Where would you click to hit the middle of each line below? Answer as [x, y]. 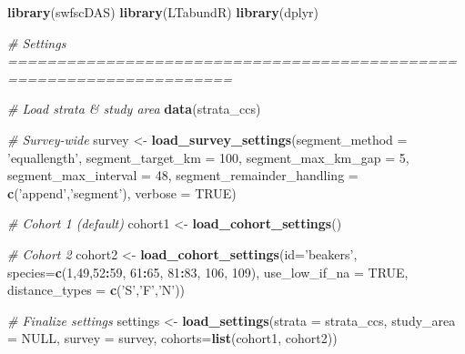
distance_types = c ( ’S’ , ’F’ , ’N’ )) [96, 290]
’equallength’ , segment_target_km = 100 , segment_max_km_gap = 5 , [208, 157]
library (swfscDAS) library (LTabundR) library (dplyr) [163, 12]
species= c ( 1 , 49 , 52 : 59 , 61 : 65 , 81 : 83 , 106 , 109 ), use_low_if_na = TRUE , [208, 272]
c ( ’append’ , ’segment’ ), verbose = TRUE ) [122, 192]
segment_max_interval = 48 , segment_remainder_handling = [183, 175]
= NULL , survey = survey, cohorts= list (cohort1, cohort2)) [172, 338]
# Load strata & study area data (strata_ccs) [134, 109]
